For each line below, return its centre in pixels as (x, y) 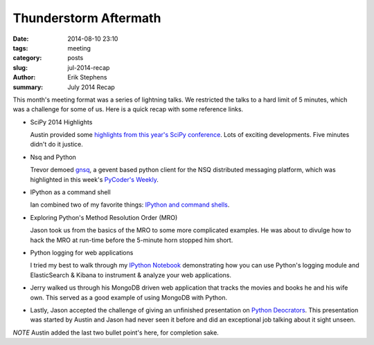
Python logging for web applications (82, 252)
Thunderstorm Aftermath (87, 18)
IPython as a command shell (70, 192)
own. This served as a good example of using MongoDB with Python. (129, 297)
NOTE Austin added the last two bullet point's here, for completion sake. (116, 333)
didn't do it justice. (56, 144)
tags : (20, 48)
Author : (24, 77)
